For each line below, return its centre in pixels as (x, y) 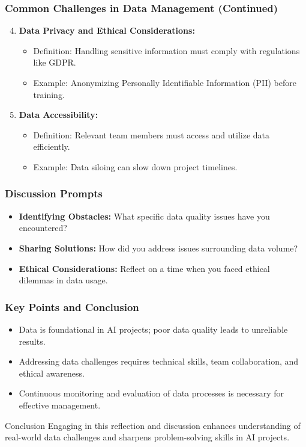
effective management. (60, 405)
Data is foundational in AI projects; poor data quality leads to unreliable (153, 329)
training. (49, 94)
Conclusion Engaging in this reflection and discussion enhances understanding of (153, 425)
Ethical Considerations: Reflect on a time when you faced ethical (144, 268)
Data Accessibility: (58, 115)
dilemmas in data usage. (63, 280)
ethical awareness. (52, 373)
